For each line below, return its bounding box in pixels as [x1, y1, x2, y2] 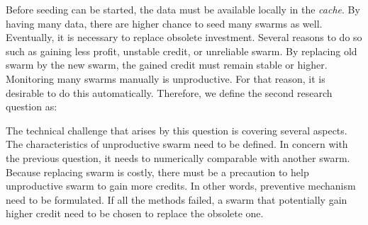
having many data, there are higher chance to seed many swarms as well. [6, 16, 323, 30]
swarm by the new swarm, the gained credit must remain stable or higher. [6, 57, 328, 72]
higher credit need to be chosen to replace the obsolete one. [6, 206, 264, 221]
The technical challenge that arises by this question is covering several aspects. [6, 122, 347, 137]
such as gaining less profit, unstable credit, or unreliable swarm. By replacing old [6, 43, 357, 58]
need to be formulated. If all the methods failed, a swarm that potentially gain [6, 192, 347, 207]
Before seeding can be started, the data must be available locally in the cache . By [6, 2, 360, 16]
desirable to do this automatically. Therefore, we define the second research [6, 85, 333, 100]
